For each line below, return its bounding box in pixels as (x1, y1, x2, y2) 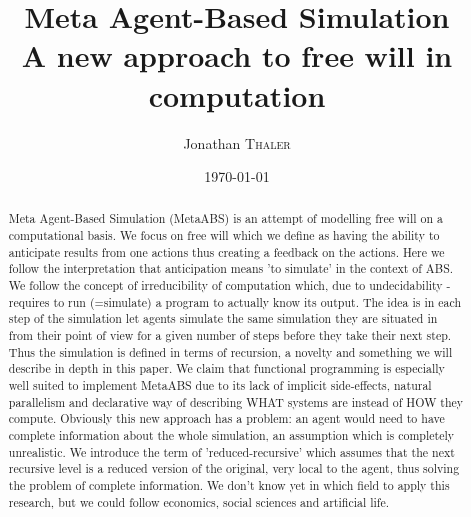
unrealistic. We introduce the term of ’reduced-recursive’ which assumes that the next (8, 443, 455, 460)
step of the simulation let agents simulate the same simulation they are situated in (8, 310, 438, 327)
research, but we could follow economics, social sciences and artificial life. (8, 493, 390, 510)
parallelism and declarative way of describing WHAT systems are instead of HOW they (8, 393, 464, 410)
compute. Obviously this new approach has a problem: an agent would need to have (8, 410, 445, 427)
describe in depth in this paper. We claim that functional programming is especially (8, 360, 445, 377)
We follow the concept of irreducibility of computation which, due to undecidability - (8, 277, 451, 294)
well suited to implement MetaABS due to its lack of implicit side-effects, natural (8, 377, 432, 394)
